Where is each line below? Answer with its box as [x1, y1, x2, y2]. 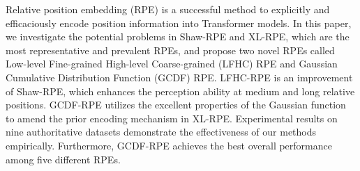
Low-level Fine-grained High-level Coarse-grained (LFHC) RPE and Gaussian [6, 56, 338, 71]
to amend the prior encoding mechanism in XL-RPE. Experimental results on [6, 111, 338, 125]
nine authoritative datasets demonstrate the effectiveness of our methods [6, 124, 317, 139]
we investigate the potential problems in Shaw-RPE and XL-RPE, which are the [6, 29, 350, 44]
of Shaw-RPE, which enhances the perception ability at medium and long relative [6, 83, 355, 98]
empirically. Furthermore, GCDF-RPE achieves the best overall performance [6, 138, 332, 152]
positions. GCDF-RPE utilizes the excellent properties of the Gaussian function [6, 97, 346, 112]
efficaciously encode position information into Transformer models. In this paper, [6, 15, 352, 30]
